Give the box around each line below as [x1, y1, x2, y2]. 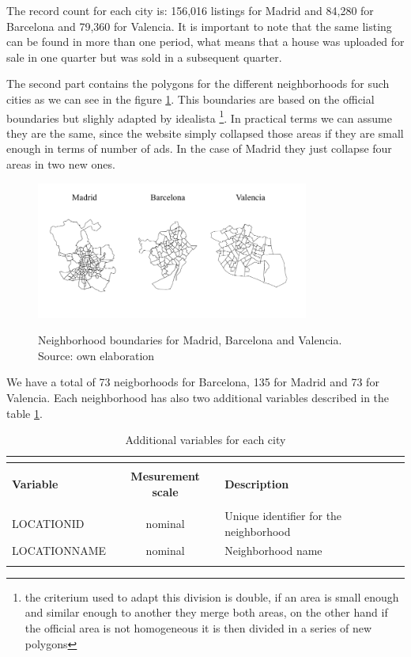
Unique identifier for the [224, 507, 342, 524]
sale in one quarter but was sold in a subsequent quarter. [6, 48, 282, 65]
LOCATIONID [12, 515, 85, 531]
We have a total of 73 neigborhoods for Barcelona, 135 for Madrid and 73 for [6, 374, 379, 390]
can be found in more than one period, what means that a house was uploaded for [6, 33, 405, 50]
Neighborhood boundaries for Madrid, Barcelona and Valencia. [38, 332, 342, 348]
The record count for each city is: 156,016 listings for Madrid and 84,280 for [6, 2, 374, 18]
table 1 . [6, 404, 43, 421]
